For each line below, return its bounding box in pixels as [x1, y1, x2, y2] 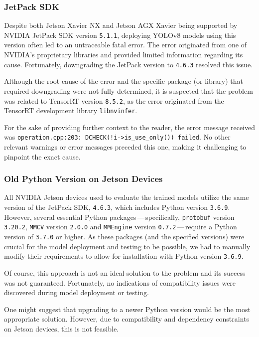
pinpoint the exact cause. [4, 151, 81, 162]
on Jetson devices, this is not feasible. [4, 323, 119, 334]
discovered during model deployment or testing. [4, 287, 149, 298]
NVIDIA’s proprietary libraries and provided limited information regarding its [4, 49, 243, 60]
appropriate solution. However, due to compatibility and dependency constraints [4, 314, 249, 324]
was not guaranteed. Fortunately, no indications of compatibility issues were [4, 277, 236, 288]
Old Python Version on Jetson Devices [4, 172, 163, 185]
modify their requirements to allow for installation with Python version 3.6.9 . [4, 251, 244, 261]
